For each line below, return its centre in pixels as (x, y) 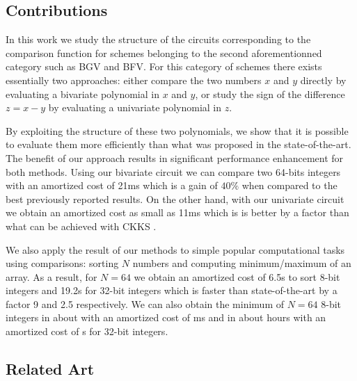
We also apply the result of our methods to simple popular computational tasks (175, 249)
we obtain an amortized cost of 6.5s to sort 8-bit (237, 276)
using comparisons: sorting (62, 263)
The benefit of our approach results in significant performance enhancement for (175, 157)
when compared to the (289, 185)
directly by (323, 80)
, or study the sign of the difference (270, 94)
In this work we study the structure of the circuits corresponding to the (158, 39)
